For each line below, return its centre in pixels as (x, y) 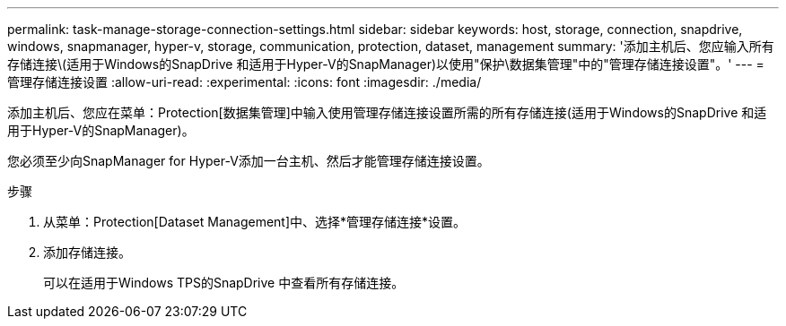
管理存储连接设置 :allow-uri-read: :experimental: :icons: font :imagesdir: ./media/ (245, 82)
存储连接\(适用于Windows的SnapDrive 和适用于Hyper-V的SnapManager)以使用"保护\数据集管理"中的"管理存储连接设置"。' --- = (386, 64)
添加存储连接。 (87, 252)
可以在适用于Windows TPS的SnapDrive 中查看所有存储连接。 (224, 283)
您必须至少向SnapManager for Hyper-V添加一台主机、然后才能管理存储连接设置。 (249, 161)
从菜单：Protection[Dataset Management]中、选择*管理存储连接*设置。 (255, 222)
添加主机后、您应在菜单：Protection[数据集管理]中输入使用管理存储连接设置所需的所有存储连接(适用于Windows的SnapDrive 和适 (387, 112)
